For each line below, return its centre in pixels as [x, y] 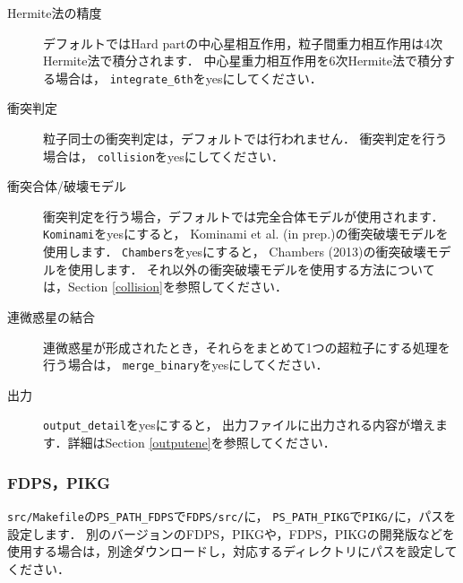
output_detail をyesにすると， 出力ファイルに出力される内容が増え [240, 425]
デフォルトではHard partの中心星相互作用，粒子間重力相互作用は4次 [243, 43]
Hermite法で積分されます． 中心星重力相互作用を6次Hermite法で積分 [243, 61]
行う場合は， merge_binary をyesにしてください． [186, 365]
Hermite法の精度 [55, 13]
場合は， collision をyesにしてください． [164, 156]
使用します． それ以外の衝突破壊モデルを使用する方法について [251, 269]
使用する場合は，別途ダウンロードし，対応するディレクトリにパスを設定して [232, 551]
